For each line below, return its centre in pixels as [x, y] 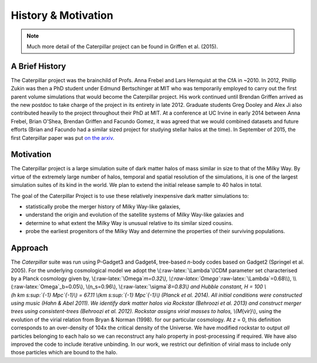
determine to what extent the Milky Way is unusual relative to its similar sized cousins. [129, 223]
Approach [29, 248]
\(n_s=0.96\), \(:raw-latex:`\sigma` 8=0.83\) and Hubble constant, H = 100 [175, 287]
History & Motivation [62, 15]
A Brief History [38, 66]
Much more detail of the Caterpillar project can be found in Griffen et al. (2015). [122, 46]
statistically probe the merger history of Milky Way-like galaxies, [103, 207]
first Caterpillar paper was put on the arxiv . [63, 137]
